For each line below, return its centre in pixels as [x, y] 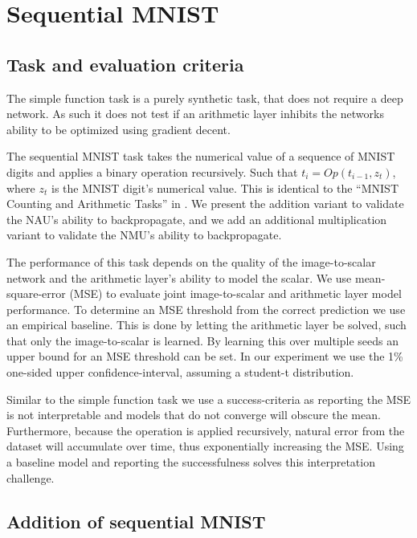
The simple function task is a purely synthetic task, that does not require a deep [205, 98]
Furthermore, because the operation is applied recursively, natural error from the [206, 430]
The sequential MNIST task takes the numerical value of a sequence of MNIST [201, 156]
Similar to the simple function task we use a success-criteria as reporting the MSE [208, 399]
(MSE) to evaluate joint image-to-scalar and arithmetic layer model [235, 293]
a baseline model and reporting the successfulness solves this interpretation [191, 462]
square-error [36, 293]
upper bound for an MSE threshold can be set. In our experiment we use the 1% [205, 356]
